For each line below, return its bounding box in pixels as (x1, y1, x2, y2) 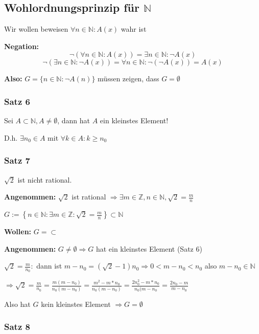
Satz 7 (4, 154, 30, 167)
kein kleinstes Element (41, 298, 111, 309)
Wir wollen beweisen (4, 24, 68, 34)
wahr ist (121, 24, 147, 34)
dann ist (36, 260, 62, 271)
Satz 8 (4, 320, 30, 333)
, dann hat (57, 115, 90, 126)
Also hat (4, 298, 31, 309)
